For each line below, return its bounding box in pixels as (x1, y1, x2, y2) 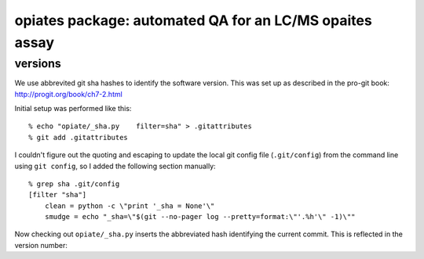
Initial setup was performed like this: (14, 103, 132, 113)
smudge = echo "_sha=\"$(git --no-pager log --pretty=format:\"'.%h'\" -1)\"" (44, 212, 356, 221)
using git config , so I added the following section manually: (14, 161, 216, 171)
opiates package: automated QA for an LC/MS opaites (14, 12, 372, 29)
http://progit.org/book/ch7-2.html (14, 89, 123, 99)
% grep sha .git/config (28, 179, 120, 188)
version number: (14, 240, 68, 250)
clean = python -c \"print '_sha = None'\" (44, 201, 215, 210)
